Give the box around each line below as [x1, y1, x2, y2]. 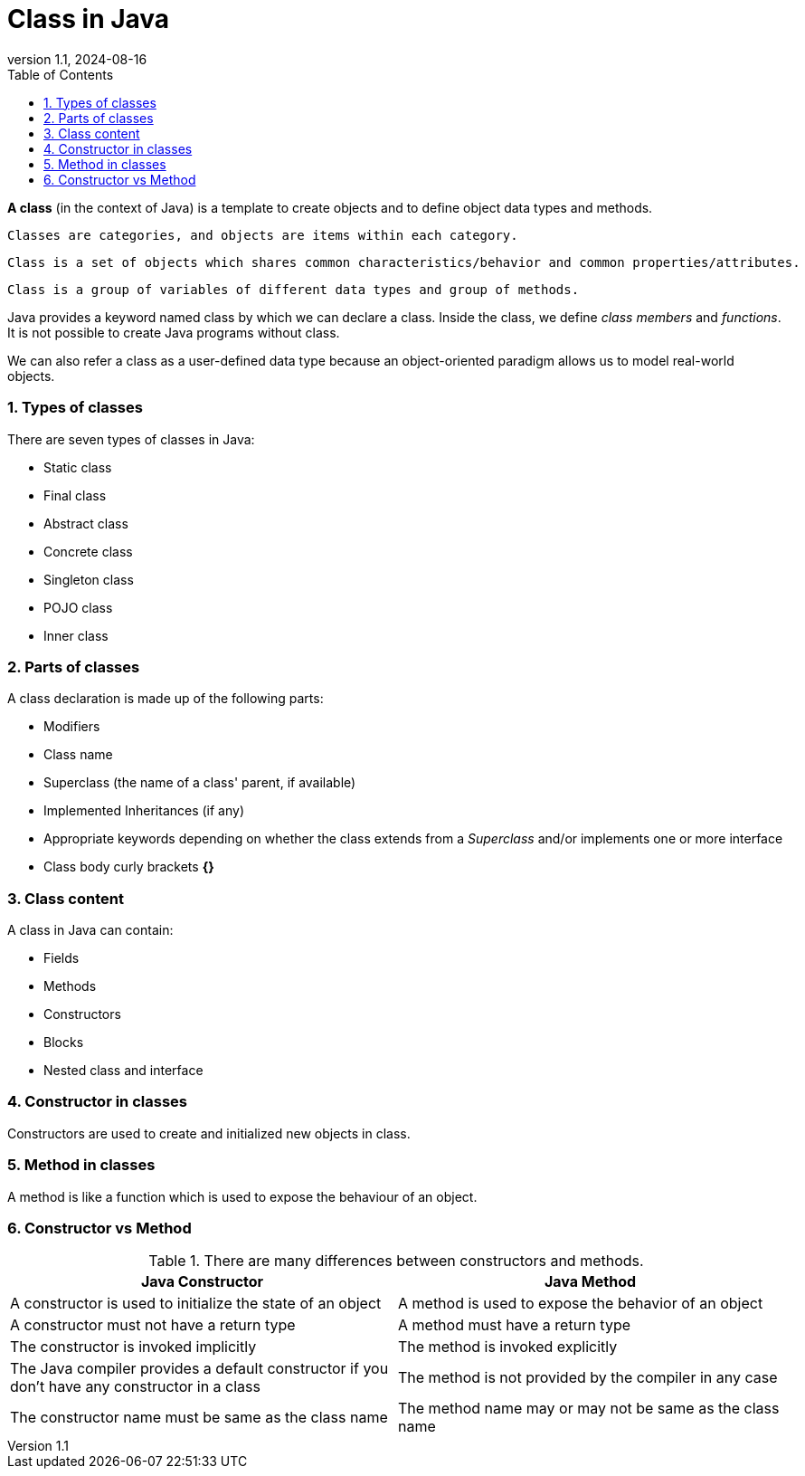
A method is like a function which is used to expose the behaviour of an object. [7, 1188, 478, 1205]
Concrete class [43, 543, 133, 559]
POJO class [43, 599, 113, 615]
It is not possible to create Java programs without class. [7, 324, 340, 340]
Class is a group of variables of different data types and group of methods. [7, 281, 580, 297]
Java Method [544, 1272, 637, 1291]
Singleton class [43, 571, 134, 587]
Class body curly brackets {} [43, 859, 214, 875]
